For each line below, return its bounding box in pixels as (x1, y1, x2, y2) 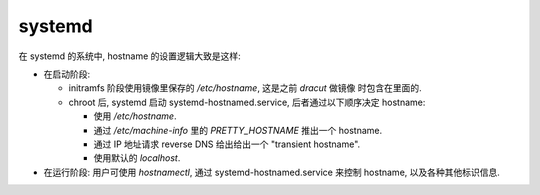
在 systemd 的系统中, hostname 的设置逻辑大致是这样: (18, 50, 242, 62)
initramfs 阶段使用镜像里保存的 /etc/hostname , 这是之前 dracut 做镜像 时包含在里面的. (68, 82, 422, 94)
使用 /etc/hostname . (93, 110, 177, 122)
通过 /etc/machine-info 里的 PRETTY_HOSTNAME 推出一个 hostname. (93, 124, 383, 136)
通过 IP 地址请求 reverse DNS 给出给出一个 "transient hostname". (93, 138, 361, 150)
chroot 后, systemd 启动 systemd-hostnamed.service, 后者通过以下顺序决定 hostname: (68, 96, 426, 108)
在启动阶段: (43, 68, 91, 80)
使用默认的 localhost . (93, 152, 181, 164)
